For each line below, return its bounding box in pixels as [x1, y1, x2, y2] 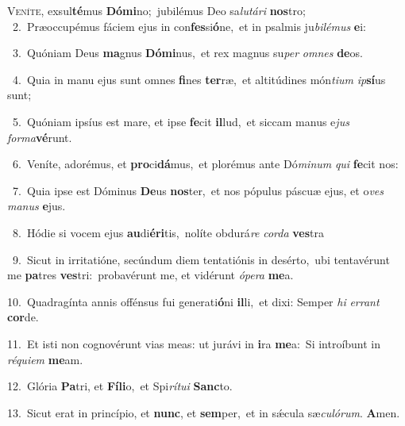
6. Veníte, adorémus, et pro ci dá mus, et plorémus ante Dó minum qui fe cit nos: [12, 155, 399, 172]
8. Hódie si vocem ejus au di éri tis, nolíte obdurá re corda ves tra [12, 224, 324, 240]
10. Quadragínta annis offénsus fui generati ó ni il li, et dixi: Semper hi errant [7, 293, 380, 309]
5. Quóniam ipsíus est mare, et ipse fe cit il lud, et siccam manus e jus [12, 113, 349, 129]
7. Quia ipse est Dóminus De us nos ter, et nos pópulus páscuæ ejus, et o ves [12, 182, 384, 198]
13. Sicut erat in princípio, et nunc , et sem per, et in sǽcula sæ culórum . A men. [7, 404, 400, 420]
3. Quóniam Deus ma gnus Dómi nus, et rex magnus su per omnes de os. [12, 44, 363, 61]
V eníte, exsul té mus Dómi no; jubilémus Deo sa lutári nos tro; [7, 2, 306, 18]
